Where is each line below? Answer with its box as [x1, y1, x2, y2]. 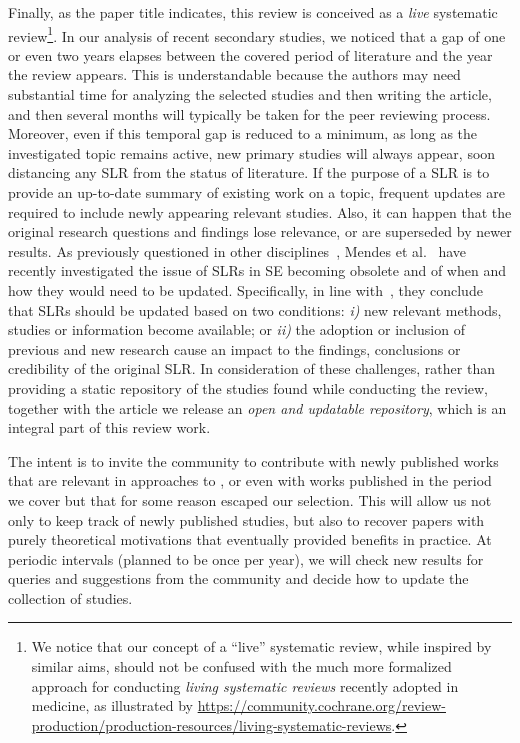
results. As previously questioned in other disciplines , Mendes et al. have [8, 240, 467, 261]
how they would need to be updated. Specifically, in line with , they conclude [8, 279, 483, 300]
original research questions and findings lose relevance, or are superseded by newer [8, 221, 512, 242]
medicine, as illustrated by [31, 695, 193, 716]
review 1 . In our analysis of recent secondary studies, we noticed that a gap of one [8, 22, 506, 46]
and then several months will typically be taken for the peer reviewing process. [8, 103, 491, 124]
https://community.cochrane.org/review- [197, 695, 446, 716]
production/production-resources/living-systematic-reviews [31, 714, 392, 735]
